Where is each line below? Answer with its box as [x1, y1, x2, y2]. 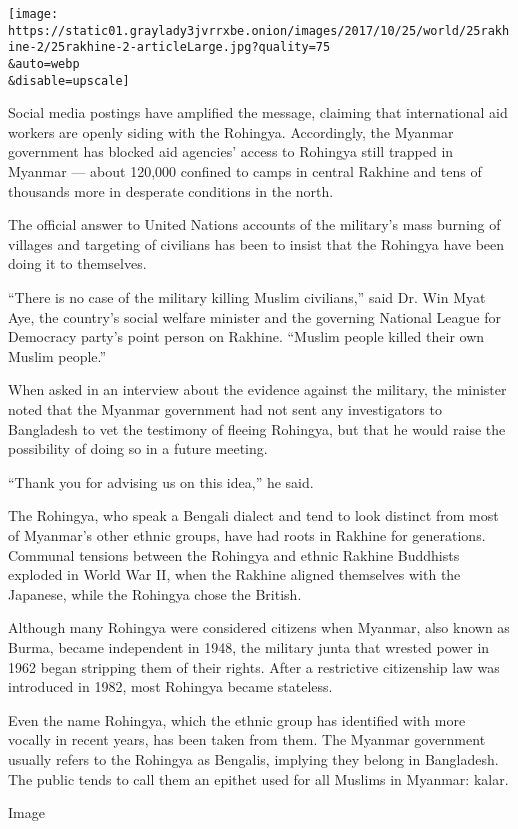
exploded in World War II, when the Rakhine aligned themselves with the [8, 564, 461, 585]
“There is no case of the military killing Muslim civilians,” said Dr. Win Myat [8, 287, 486, 308]
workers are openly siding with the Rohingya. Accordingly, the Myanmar [8, 121, 454, 142]
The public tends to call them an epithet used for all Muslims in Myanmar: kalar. [8, 768, 509, 789]
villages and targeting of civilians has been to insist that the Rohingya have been [8, 233, 505, 254]
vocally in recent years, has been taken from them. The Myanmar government [8, 729, 486, 750]
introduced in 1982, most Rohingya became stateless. [8, 676, 333, 697]
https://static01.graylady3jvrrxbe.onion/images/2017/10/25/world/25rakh [8, 23, 510, 38]
